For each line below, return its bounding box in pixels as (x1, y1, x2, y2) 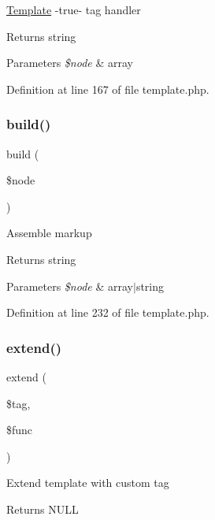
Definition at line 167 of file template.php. (6, 80, 209, 97)
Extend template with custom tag (6, 474, 169, 491)
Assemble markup (6, 225, 92, 241)
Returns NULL (6, 500, 79, 517)
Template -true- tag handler (6, 2, 141, 17)
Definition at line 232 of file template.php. (6, 304, 209, 321)
